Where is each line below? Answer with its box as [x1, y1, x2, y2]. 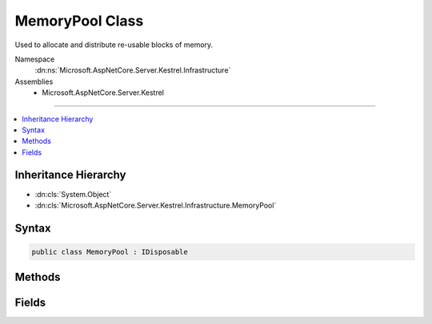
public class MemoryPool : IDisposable [31, 247, 188, 256]
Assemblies [14, 77, 54, 86]
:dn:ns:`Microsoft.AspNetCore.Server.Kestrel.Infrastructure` [34, 65, 231, 75]
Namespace [14, 54, 55, 64]
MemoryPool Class [14, 12, 144, 30]
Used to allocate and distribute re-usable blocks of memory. [14, 40, 214, 49]
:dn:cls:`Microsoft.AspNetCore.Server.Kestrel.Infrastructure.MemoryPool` [34, 200, 277, 210]
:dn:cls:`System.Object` [34, 189, 112, 199]
